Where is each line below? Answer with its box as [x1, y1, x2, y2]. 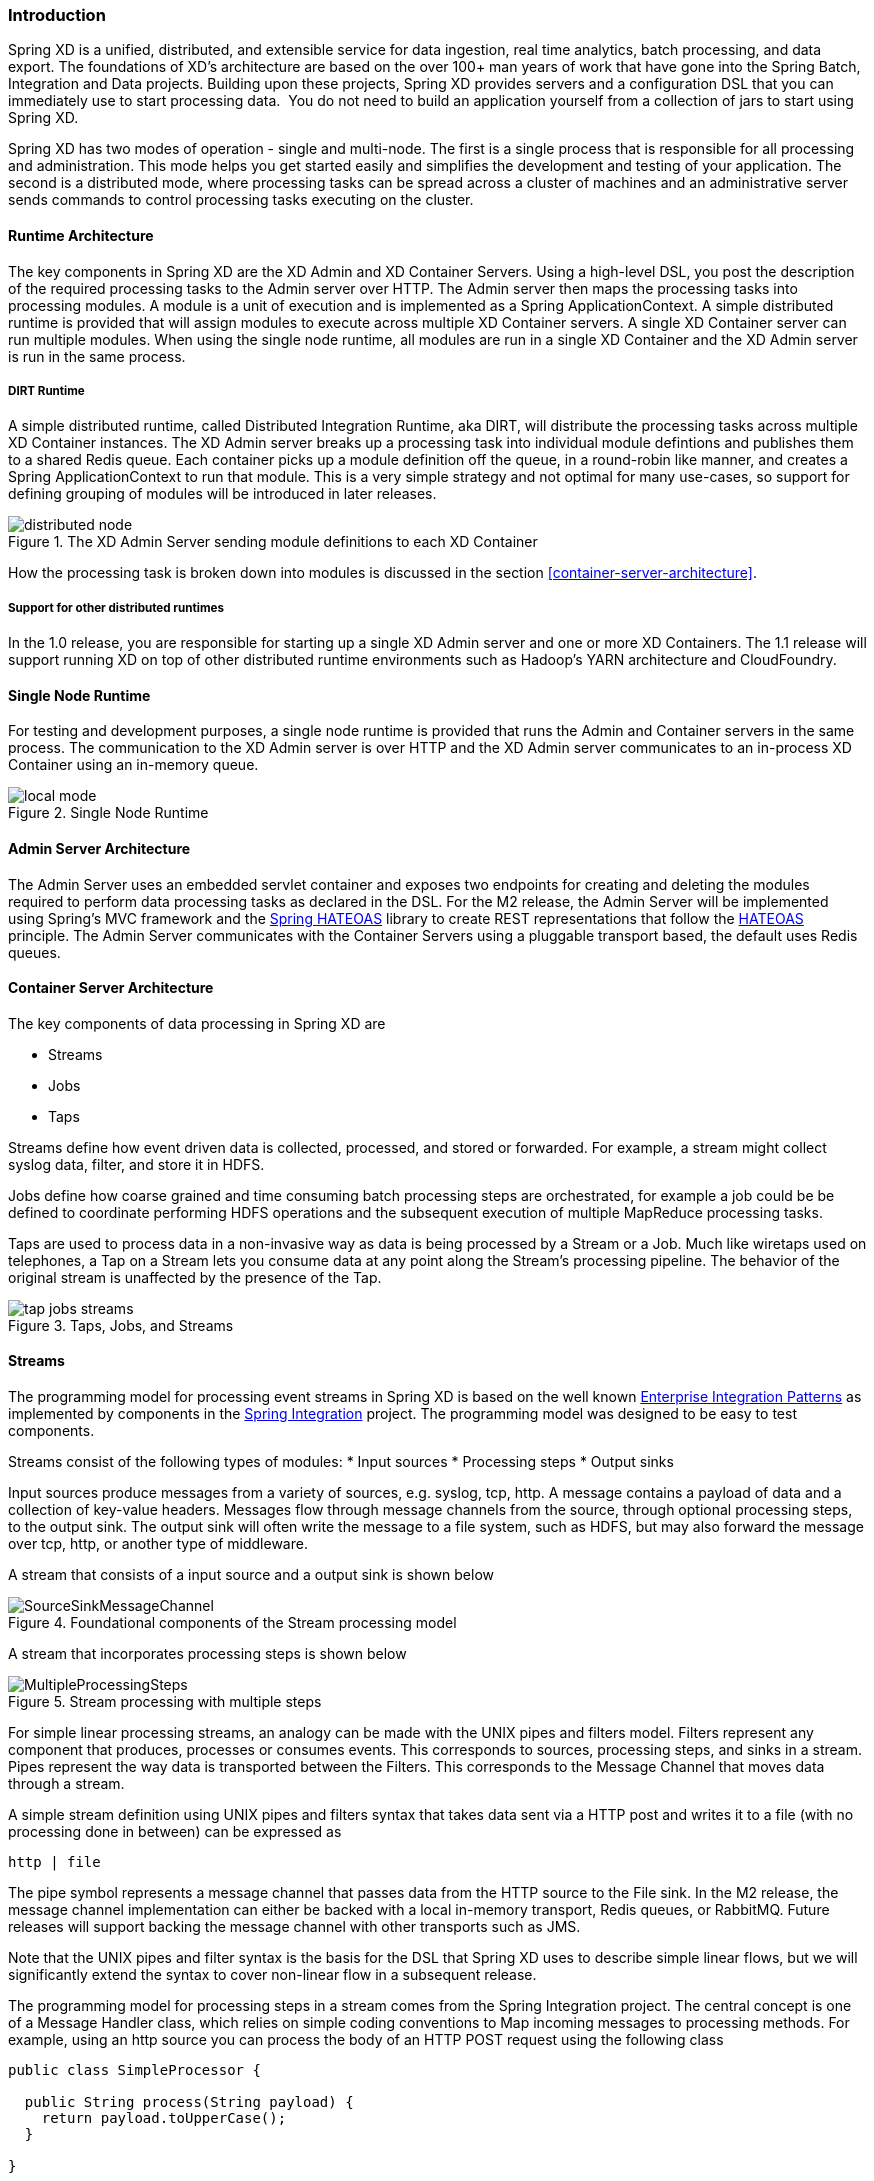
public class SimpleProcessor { [8, 2062, 261, 2079]
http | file [8, 1854, 101, 1871]
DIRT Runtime [8, 383, 85, 398]
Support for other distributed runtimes [8, 600, 224, 615]
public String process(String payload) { [24, 2094, 354, 2111]
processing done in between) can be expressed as [8, 1823, 342, 1841]
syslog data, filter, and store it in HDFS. [8, 1155, 265, 1173]
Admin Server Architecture [8, 839, 191, 857]
